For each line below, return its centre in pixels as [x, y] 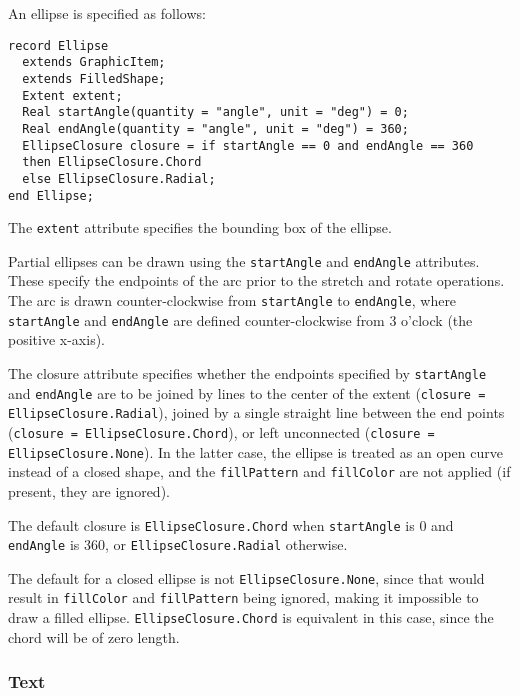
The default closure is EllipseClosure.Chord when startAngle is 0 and [231, 524]
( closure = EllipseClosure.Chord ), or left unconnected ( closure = [221, 431]
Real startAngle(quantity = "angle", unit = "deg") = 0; [215, 112]
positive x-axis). [56, 339]
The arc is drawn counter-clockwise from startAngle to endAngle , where [232, 300]
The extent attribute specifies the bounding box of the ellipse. [200, 227]
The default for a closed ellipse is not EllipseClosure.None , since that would [246, 577]
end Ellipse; [51, 195]
